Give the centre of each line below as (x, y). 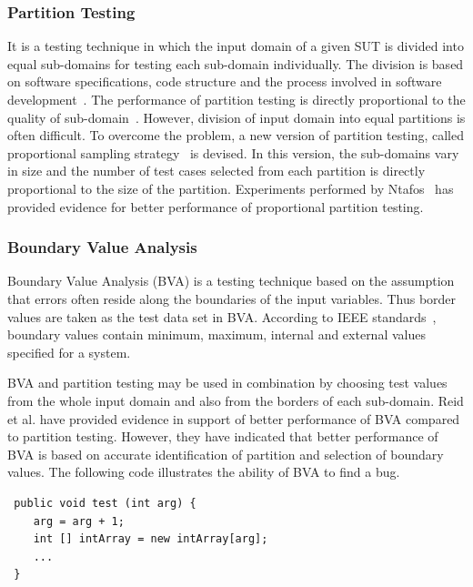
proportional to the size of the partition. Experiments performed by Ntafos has (231, 188)
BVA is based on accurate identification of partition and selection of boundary (226, 454)
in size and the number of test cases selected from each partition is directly (216, 171)
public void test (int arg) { (105, 503)
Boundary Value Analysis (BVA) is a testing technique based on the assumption (231, 281)
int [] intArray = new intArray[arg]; (151, 539)
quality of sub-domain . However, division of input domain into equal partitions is (236, 117)
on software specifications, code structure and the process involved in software (225, 81)
